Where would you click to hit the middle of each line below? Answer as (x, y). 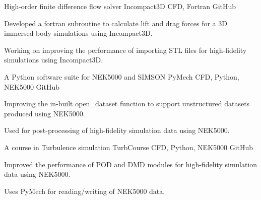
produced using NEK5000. (45, 113)
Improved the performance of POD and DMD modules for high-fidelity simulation (131, 164)
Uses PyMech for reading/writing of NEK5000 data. (85, 191)
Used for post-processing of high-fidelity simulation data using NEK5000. (117, 130)
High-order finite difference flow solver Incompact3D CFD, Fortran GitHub (120, 6)
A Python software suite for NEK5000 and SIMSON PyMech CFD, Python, (122, 76)
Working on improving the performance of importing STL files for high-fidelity (125, 50)
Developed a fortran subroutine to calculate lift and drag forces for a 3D (116, 23)
